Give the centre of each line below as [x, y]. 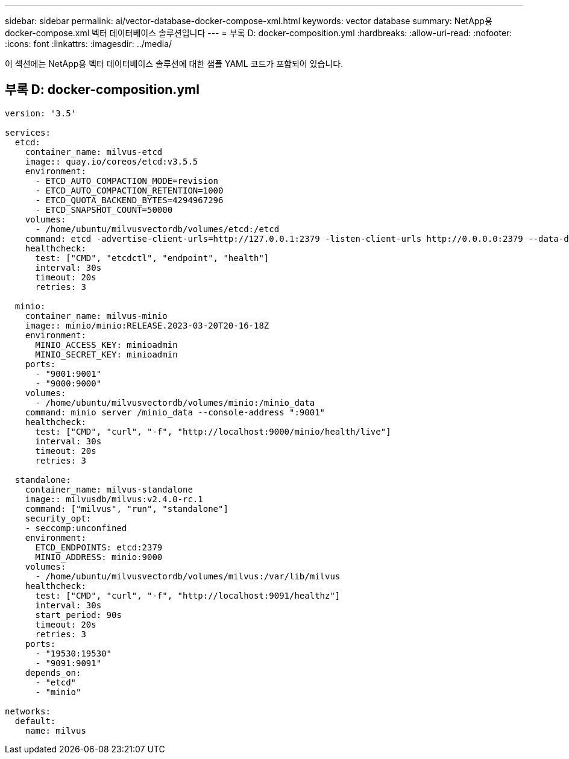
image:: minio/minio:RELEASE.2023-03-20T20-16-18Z [147, 325]
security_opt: [58, 518]
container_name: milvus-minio [96, 316]
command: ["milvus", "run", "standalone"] [127, 509]
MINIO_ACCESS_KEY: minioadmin [106, 345]
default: [35, 721]
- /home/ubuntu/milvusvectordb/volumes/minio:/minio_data [175, 402]
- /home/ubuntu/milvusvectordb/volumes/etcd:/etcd [157, 229]
